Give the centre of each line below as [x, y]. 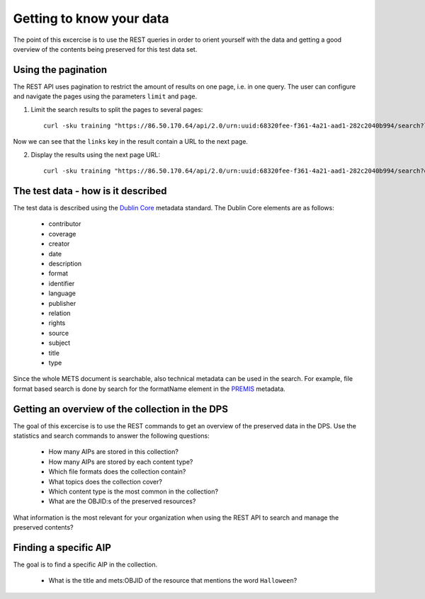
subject [59, 343]
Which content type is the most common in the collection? [134, 491]
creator [59, 244]
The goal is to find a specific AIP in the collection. [85, 565]
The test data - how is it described [90, 191]
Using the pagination [60, 70]
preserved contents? [43, 527]
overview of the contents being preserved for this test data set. [105, 49]
